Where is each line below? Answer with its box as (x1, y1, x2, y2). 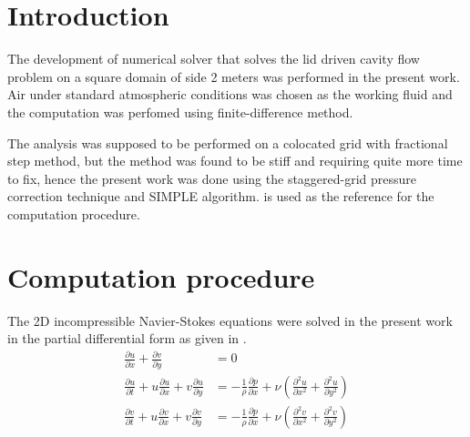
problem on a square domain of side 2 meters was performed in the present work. (7, 66, 460, 86)
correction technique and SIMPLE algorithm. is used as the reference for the (7, 187, 434, 206)
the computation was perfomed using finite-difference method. (7, 102, 353, 121)
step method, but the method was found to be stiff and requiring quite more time (7, 151, 463, 170)
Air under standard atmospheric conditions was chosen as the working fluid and (7, 85, 453, 104)
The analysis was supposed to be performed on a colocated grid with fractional (7, 133, 448, 152)
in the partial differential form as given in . (7, 329, 247, 348)
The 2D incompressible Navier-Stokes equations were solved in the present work (7, 310, 453, 330)
